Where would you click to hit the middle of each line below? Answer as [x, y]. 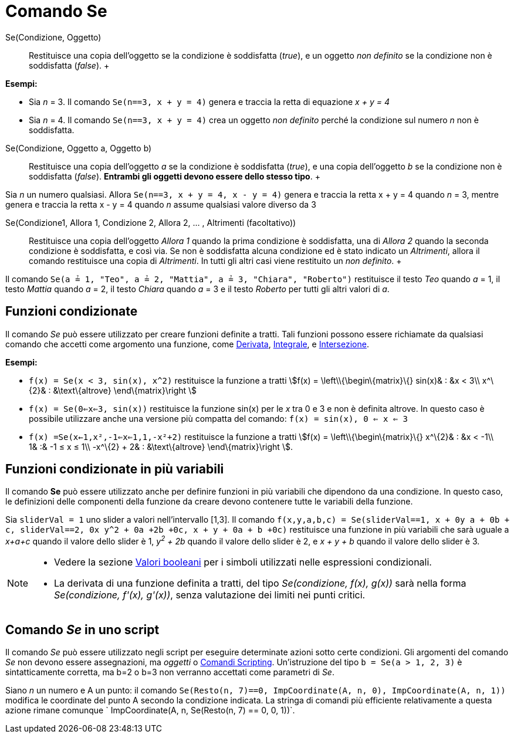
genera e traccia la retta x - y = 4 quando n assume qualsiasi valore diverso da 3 [161, 204]
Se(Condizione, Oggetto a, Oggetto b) [79, 148]
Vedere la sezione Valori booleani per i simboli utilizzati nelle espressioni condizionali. [243, 562]
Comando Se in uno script [82, 629]
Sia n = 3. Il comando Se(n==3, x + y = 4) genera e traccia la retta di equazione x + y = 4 [209, 101]
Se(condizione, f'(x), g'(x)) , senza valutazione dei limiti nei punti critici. [210, 595]
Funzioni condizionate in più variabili [115, 469]
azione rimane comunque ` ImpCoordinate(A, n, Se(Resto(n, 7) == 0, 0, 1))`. [150, 710]
